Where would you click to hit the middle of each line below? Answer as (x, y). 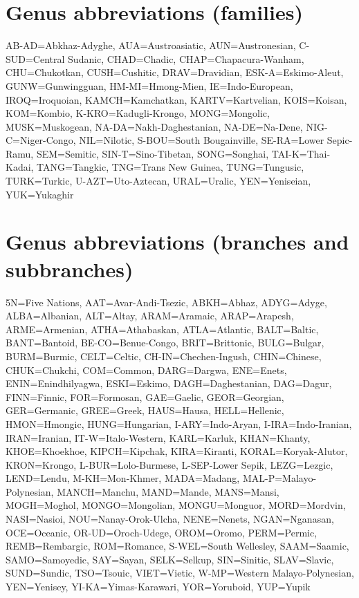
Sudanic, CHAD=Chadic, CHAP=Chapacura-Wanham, (186, 58)
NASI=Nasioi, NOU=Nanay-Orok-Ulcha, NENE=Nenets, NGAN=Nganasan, (170, 519)
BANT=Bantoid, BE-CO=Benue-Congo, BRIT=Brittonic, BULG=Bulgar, (165, 343)
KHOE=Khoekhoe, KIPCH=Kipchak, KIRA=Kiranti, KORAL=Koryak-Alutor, (177, 451)
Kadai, (20, 167)
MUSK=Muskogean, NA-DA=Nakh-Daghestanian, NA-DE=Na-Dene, (154, 126)
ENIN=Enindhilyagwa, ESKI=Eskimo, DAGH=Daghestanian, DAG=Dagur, (169, 383)
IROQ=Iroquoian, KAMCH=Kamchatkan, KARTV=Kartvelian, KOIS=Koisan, (176, 99)
